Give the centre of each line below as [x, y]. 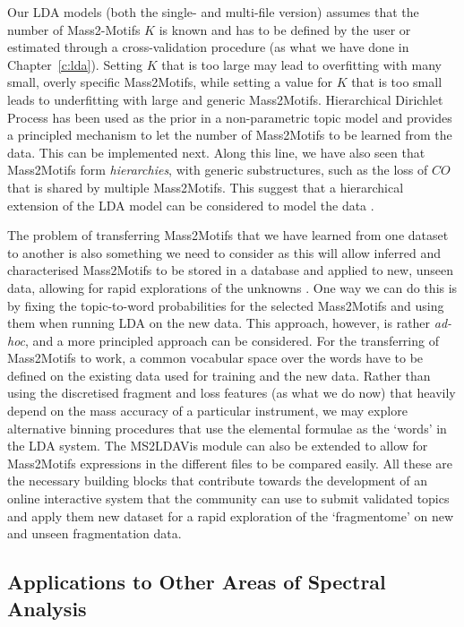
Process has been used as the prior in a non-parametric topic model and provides [230, 117]
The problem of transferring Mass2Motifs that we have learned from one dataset [228, 235]
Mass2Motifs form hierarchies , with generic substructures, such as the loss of [218, 170]
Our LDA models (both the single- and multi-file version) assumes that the [213, 12]
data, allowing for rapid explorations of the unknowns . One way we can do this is [232, 287]
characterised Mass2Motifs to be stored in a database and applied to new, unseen [231, 270]
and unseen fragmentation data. [95, 533]
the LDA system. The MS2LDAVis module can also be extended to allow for [218, 446]
